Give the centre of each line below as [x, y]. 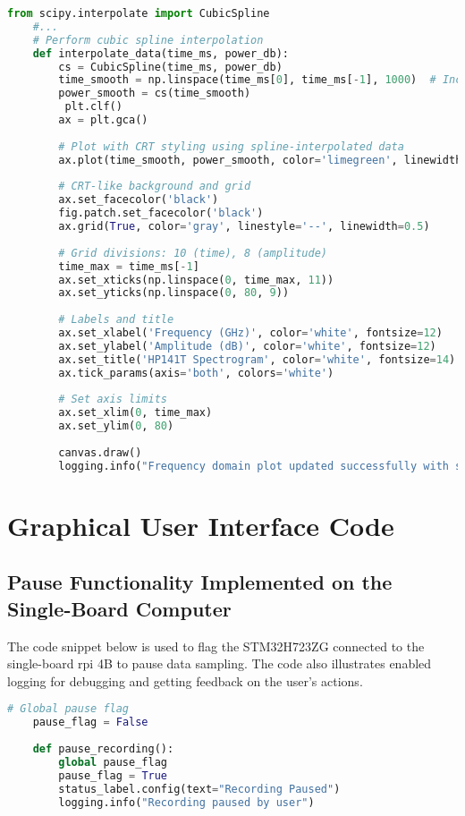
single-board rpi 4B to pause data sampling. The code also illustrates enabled [220, 663]
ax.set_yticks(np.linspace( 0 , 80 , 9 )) [174, 293]
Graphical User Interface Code [201, 525]
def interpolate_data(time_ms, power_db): [161, 53]
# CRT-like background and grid [155, 187]
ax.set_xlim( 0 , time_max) [135, 413]
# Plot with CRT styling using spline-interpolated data [231, 146]
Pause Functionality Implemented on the [200, 582]
